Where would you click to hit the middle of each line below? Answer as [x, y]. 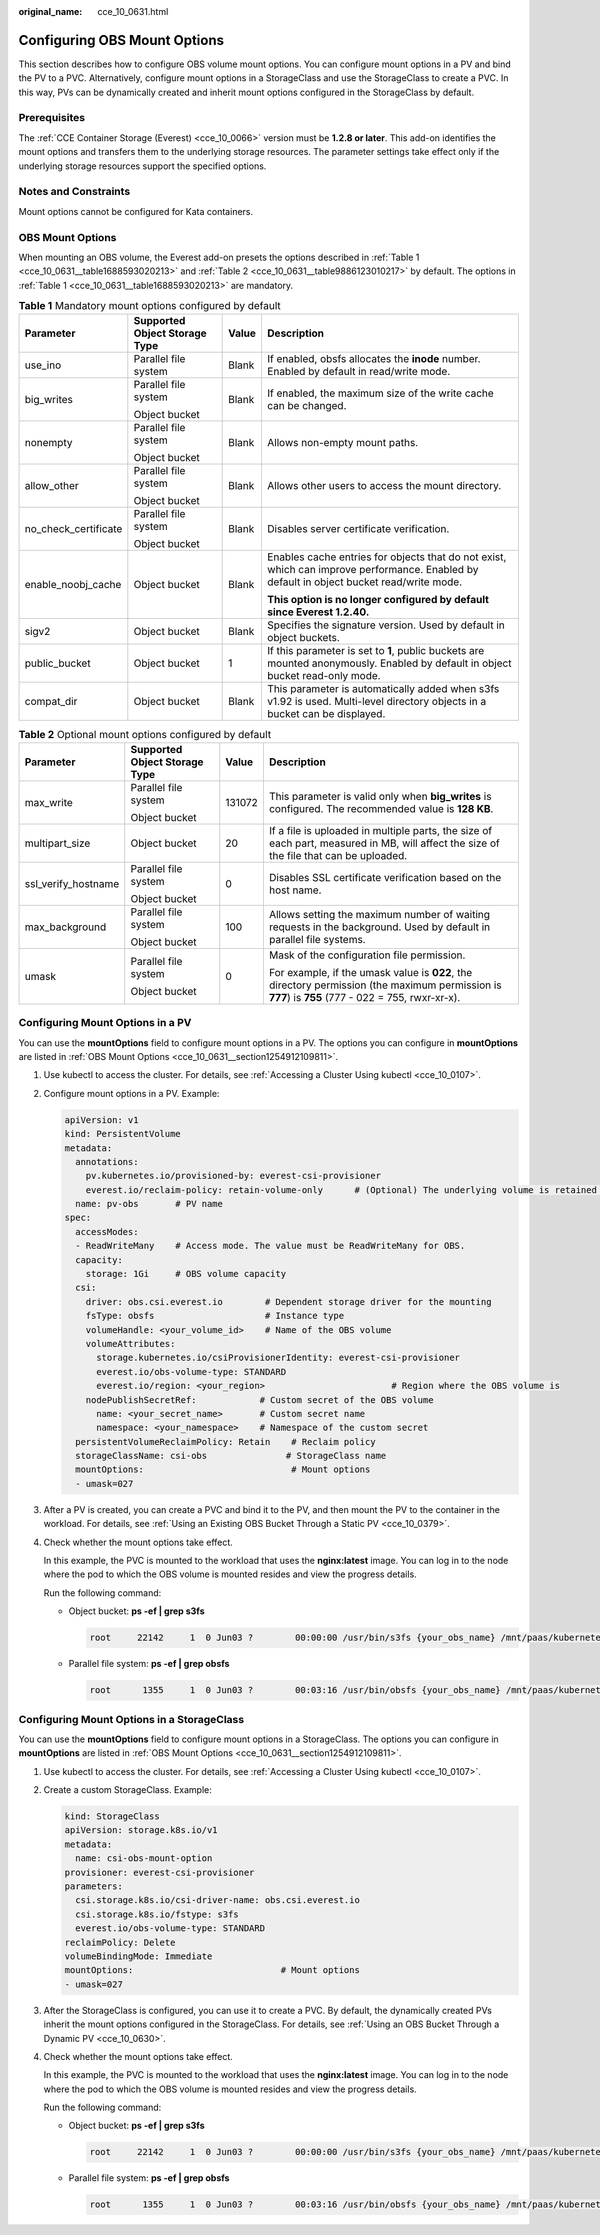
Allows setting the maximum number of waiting [379, 914]
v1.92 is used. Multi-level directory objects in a [376, 702]
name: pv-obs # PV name [149, 1204]
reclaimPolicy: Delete [120, 1942]
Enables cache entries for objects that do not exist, [386, 557]
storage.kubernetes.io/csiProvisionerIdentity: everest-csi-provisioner [278, 1358]
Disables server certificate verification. [358, 529]
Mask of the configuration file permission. [367, 955]
